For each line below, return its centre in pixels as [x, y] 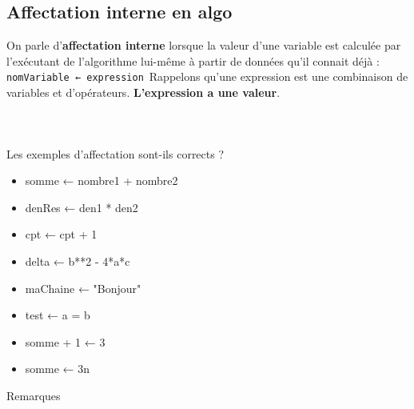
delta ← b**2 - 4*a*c [78, 261]
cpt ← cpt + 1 [61, 234]
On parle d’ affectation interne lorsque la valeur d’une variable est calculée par [204, 45]
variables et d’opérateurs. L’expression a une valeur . [143, 92]
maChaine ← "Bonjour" [83, 288]
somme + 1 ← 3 [65, 341]
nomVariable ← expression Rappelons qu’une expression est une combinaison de [207, 76]
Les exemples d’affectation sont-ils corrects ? [115, 153]
